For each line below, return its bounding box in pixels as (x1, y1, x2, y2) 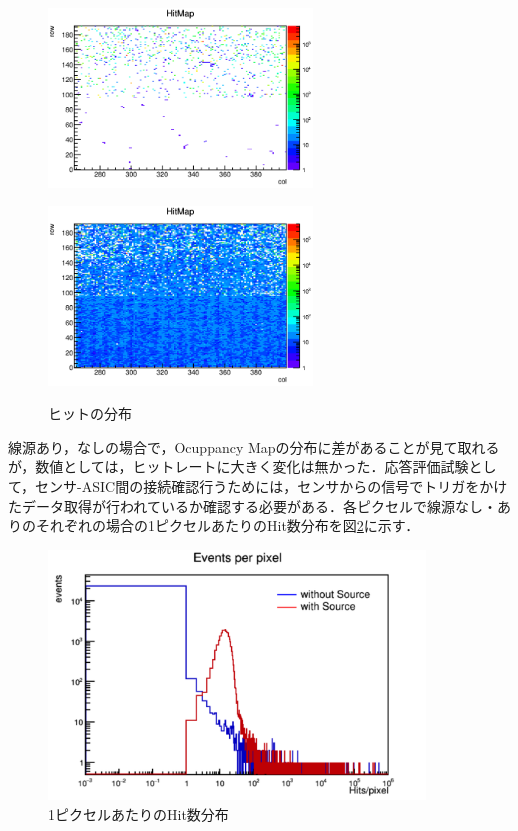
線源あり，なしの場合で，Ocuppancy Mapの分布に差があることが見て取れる (8, 436, 500, 457)
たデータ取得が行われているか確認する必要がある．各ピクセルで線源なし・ (8, 495, 497, 516)
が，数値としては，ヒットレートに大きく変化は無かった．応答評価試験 (8, 456, 469, 477)
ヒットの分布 (48, 403, 132, 424)
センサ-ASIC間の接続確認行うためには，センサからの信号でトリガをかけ (35, 476, 508, 497)
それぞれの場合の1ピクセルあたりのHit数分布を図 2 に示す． (35, 515, 420, 536)
